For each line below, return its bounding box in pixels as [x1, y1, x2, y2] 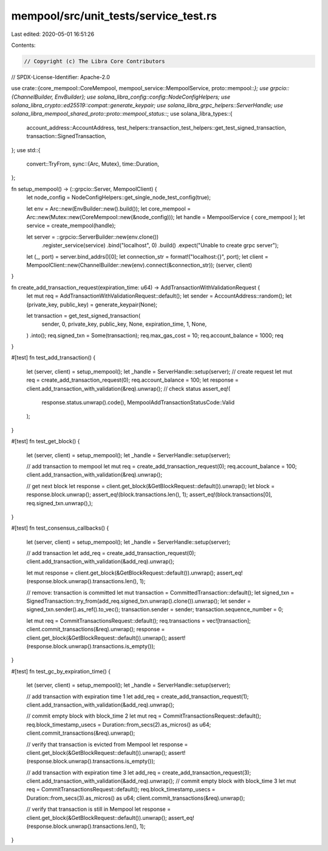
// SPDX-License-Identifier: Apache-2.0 [11, 73, 111, 80]
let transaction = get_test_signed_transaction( [26, 312, 141, 319]
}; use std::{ [11, 146, 41, 153]
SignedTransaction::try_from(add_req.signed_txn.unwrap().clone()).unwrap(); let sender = [26, 597, 251, 605]
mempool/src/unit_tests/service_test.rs [11, 9, 217, 23]
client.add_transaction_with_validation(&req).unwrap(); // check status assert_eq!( [26, 385, 231, 392]
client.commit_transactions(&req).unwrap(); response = [26, 626, 165, 633]
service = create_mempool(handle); [26, 222, 116, 229]
